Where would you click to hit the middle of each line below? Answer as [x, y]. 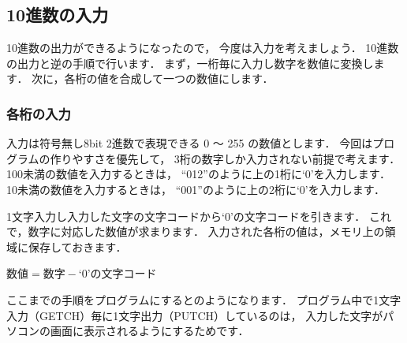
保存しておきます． [77, 246]
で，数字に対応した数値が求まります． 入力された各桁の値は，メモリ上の [196, 231]
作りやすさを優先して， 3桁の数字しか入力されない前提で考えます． [225, 158]
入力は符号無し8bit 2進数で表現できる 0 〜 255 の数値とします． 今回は [190, 143]
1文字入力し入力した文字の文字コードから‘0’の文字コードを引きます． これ [199, 216]
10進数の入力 [58, 15]
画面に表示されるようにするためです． [149, 331]
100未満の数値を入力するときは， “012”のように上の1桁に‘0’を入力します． [199, 174]
